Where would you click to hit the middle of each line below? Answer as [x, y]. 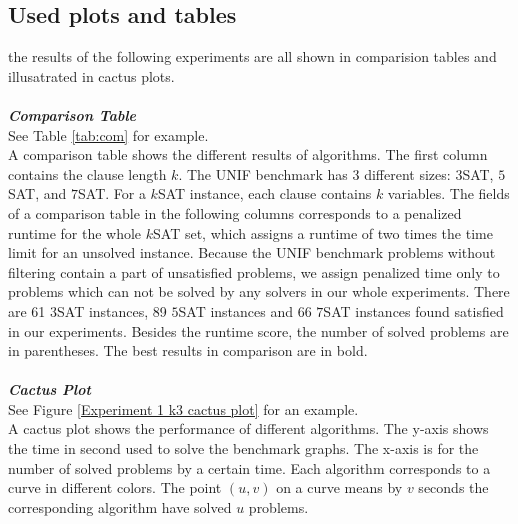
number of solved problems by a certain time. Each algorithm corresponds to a [249, 467]
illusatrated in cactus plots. [91, 75]
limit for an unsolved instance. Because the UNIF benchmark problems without [252, 252]
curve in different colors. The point [115, 487]
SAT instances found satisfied [413, 310]
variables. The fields [448, 193]
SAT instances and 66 [245, 310]
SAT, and [37, 193]
